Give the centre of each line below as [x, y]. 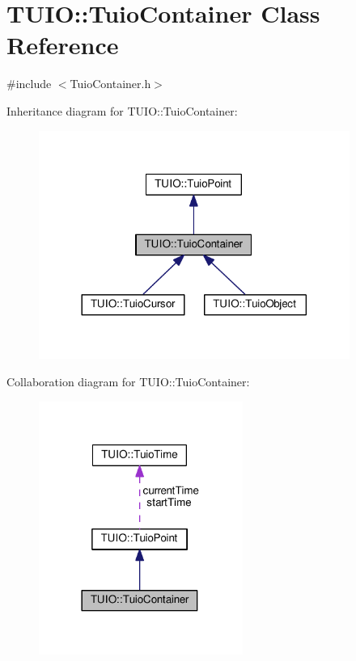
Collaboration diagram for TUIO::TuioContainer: [128, 381]
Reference [63, 45]
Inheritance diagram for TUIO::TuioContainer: [122, 110]
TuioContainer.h [110, 84]
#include [29, 84]
